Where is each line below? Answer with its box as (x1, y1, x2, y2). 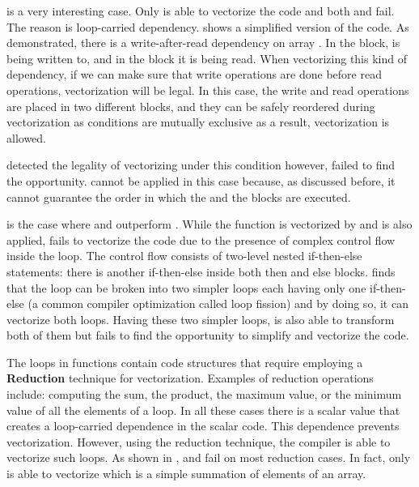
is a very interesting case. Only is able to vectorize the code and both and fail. (6, 2, 395, 19)
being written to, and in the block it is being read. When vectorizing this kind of (6, 49, 407, 66)
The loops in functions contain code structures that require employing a (6, 353, 363, 370)
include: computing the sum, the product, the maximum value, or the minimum (6, 386, 402, 403)
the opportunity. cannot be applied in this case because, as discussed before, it (6, 172, 396, 189)
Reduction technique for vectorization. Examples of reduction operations (6, 370, 374, 387)
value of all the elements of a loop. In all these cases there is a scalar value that (6, 401, 400, 418)
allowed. (6, 129, 46, 146)
